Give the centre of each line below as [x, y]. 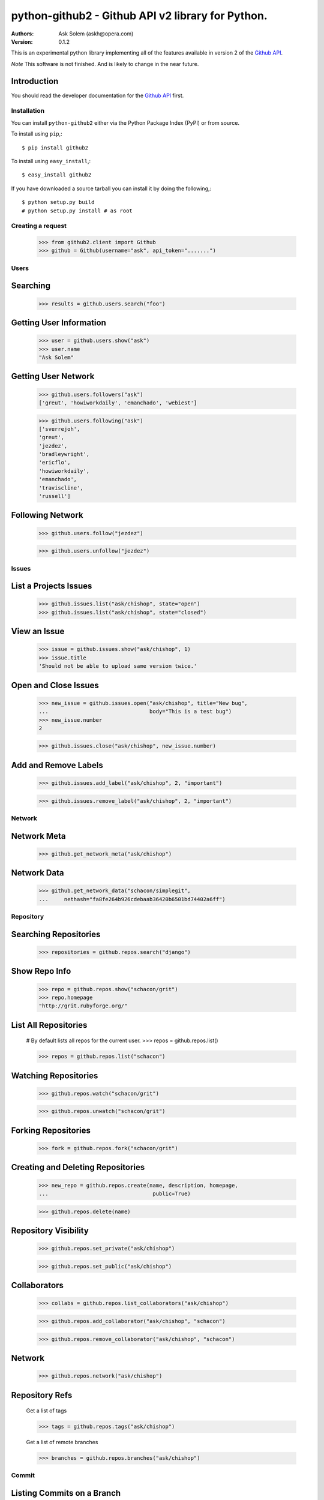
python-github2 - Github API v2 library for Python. [139, 16]
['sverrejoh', [59, 429]
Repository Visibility [50, 1231]
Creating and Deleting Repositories [78, 1167]
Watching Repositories [55, 1075]
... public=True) [115, 1194]
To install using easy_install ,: [51, 161]
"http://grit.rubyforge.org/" [83, 1006]
